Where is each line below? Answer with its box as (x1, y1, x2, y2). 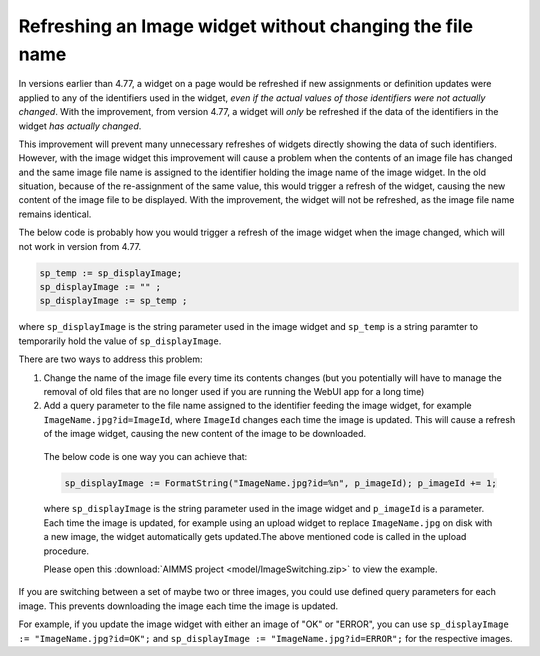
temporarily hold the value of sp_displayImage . (18, 335, 222, 347)
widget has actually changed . (18, 120, 142, 132)
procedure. (43, 545, 90, 557)
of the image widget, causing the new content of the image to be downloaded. (43, 428, 367, 440)
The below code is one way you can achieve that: (43, 450, 248, 462)
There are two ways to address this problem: (18, 353, 203, 365)
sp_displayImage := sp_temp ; (39, 295, 188, 307)
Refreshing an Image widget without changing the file (18, 15, 474, 37)
